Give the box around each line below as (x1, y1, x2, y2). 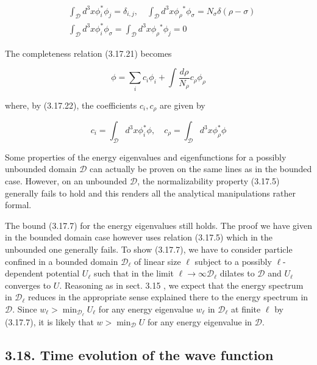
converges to (5, 278, 51, 291)
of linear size (134, 255, 181, 267)
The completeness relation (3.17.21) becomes (5, 46, 172, 59)
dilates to (219, 267, 255, 280)
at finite (231, 302, 261, 315)
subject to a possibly (194, 255, 272, 267)
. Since (12, 302, 37, 315)
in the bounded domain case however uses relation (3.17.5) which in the (5, 231, 272, 244)
